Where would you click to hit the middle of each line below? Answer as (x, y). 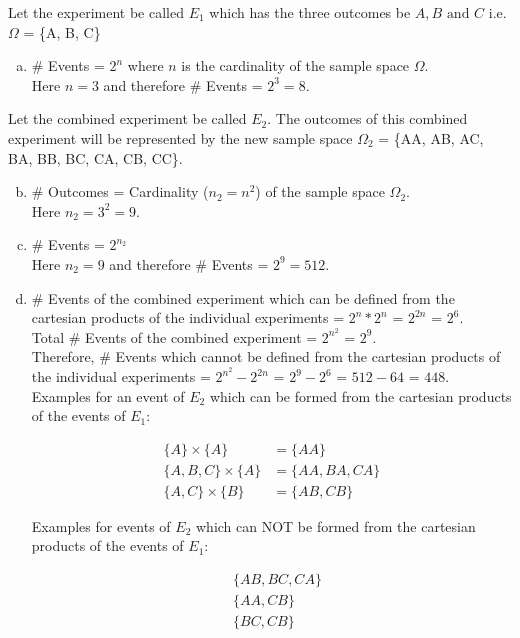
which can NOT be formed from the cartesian (335, 525)
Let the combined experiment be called (127, 118)
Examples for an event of (108, 395)
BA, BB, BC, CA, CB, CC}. (95, 157)
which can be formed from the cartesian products (360, 395)
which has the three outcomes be (310, 12)
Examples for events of (101, 525)
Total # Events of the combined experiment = (174, 336)
